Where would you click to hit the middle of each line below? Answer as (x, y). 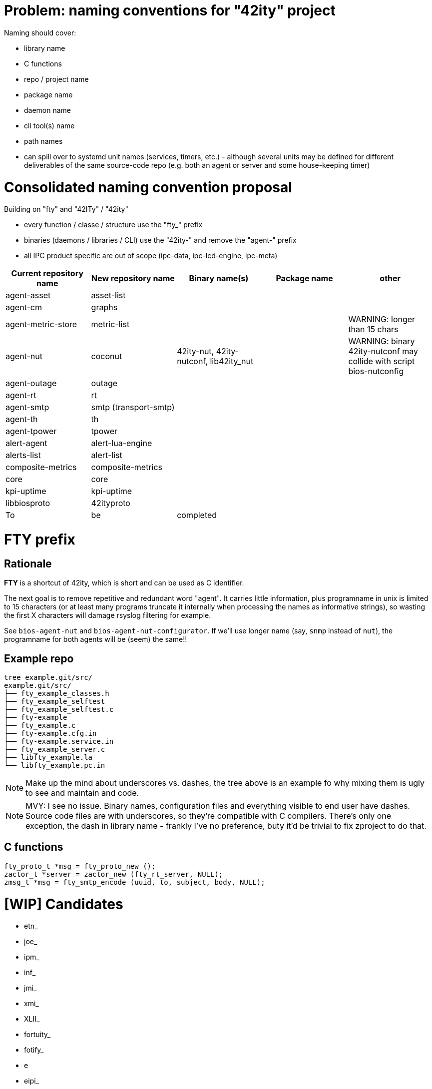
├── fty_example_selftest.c (59, 710)
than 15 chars (373, 329)
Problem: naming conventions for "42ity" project (170, 10)
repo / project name (56, 79)
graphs (104, 307)
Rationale (28, 563)
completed (197, 515)
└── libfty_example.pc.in (55, 766)
